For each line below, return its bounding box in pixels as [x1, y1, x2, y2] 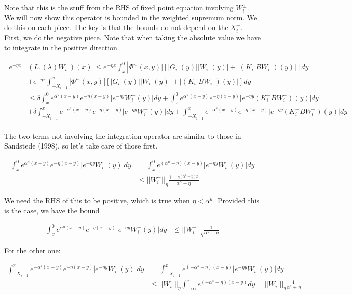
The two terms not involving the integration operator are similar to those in [4, 130, 241, 141]
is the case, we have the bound [4, 205, 100, 216]
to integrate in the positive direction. [4, 42, 119, 52]
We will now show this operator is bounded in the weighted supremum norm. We [4, 12, 257, 22]
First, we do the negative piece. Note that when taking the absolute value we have [4, 32, 261, 43]
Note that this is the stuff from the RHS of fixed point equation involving [4, 2, 234, 12]
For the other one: [4, 245, 61, 256]
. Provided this [213, 195, 260, 205]
